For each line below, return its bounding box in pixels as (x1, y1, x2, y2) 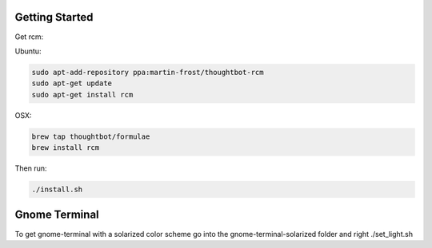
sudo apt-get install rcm (31, 90, 134, 99)
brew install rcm (31, 144, 100, 152)
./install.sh (31, 185, 83, 194)
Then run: (14, 163, 47, 173)
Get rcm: (14, 32, 44, 41)
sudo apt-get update (31, 79, 112, 88)
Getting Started (14, 10, 94, 24)
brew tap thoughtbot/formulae (31, 132, 150, 141)
